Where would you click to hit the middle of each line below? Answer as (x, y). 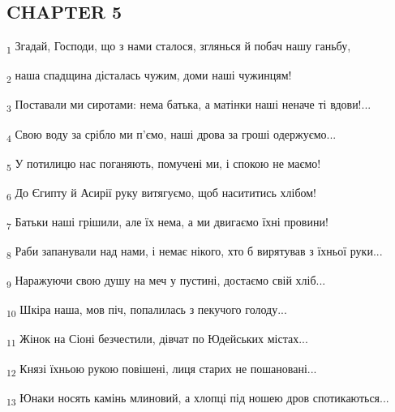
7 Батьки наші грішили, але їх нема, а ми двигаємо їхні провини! (167, 222)
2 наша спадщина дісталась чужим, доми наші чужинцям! (149, 76)
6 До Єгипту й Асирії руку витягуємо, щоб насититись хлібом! (162, 193)
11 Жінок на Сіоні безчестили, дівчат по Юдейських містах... (157, 340)
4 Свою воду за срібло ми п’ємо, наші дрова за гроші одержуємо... (172, 135)
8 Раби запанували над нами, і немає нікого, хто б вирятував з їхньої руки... (195, 252)
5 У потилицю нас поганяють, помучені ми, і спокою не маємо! (164, 164)
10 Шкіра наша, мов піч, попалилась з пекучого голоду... (147, 311)
